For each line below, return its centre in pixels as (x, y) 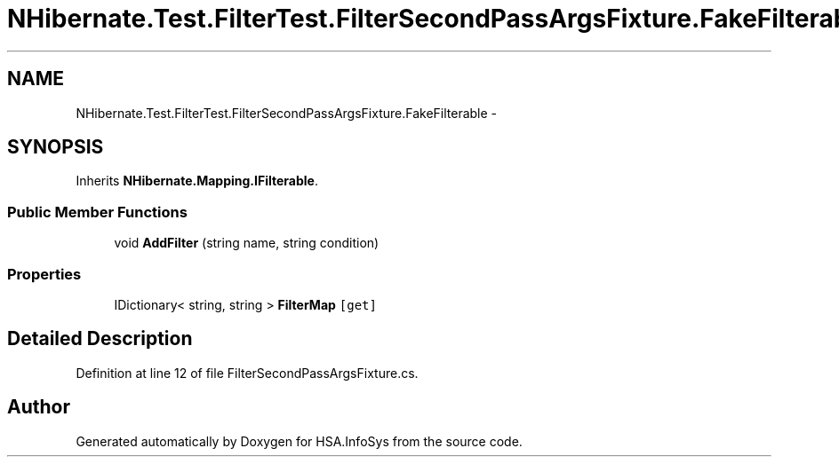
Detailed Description (100, 339)
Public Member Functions (97, 212)
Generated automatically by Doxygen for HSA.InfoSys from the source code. (299, 441)
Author (39, 407)
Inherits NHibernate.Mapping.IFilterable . (197, 181)
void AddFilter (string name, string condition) (247, 243)
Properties (44, 274)
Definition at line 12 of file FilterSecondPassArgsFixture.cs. (247, 373)
